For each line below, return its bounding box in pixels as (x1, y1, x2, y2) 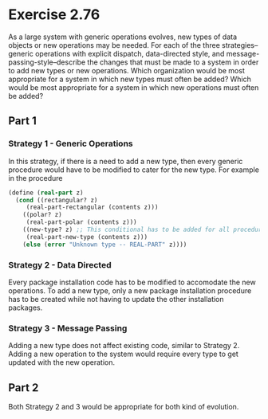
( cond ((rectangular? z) (15, 196, 98, 204)
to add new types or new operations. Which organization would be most (8, 65, 245, 75)
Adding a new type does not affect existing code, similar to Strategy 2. (8, 341, 240, 350)
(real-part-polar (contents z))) (26, 218, 137, 226)
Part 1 (8, 114, 37, 128)
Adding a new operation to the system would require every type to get (8, 349, 239, 359)
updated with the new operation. (8, 358, 116, 367)
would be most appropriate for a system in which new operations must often (8, 82, 259, 92)
